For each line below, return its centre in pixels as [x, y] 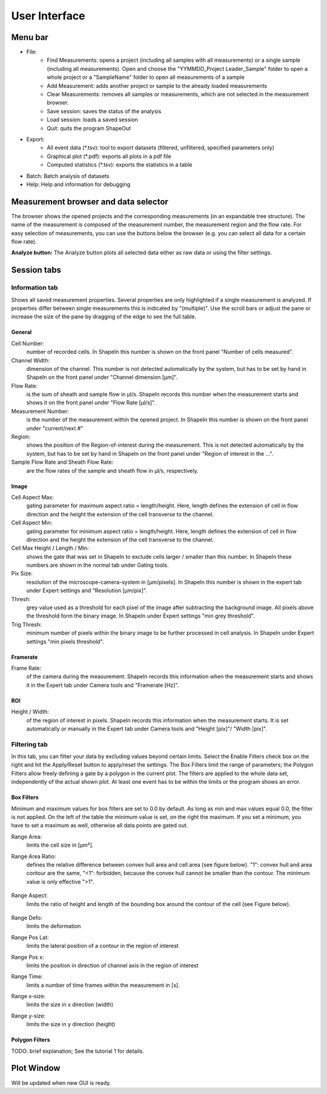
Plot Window [36, 1068]
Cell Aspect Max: [32, 497]
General [21, 332]
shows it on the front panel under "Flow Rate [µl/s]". [91, 402]
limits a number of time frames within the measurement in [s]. [103, 985]
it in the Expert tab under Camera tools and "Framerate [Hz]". [103, 685]
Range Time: [27, 976]
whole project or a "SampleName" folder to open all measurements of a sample [146, 77]
